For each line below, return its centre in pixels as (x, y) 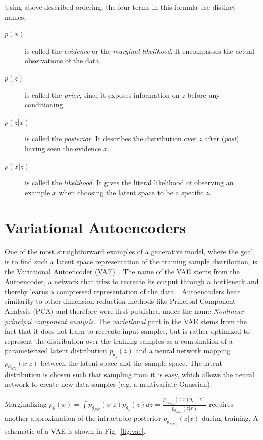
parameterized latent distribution (56, 351)
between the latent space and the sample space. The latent (131, 362)
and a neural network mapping (183, 351)
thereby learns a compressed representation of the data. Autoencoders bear (122, 291)
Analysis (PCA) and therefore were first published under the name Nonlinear (124, 311)
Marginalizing (26, 404)
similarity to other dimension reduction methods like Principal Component (120, 301)
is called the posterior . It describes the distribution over (111, 138)
